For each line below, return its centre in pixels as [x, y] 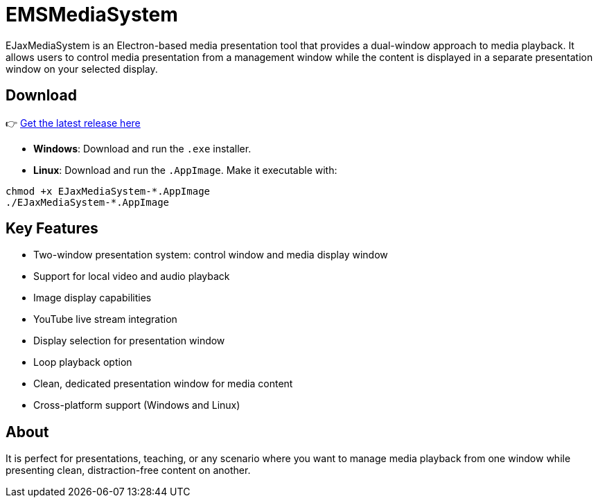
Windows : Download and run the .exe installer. [142, 148]
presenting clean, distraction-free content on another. [128, 470]
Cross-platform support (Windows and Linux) [137, 405]
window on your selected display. [82, 69]
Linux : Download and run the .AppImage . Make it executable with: [185, 170]
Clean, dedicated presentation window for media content [163, 384]
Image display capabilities [93, 298]
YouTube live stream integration [105, 319]
